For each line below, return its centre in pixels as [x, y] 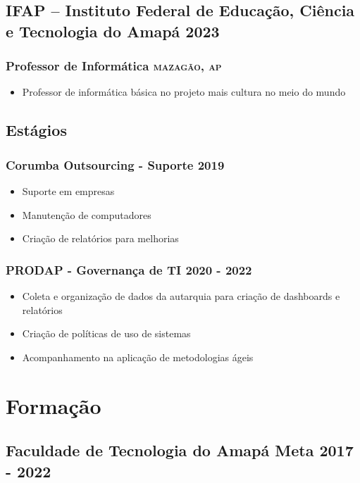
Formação [54, 405]
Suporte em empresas [68, 190]
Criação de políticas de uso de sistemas [106, 333]
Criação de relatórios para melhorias [100, 238]
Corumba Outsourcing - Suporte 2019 [115, 164]
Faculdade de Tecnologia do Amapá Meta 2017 [180, 450]
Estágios [36, 130]
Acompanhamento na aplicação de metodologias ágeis [138, 357]
